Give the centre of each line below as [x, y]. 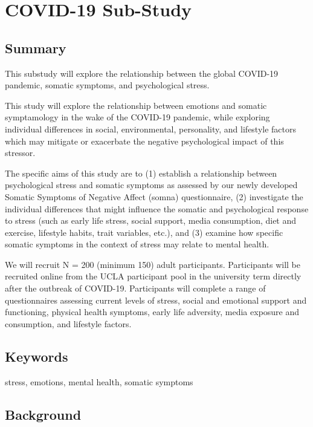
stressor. [20, 153]
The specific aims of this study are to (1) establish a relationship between [141, 173]
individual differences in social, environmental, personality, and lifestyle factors [151, 129]
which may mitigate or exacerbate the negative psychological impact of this [144, 141]
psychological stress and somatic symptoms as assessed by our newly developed [151, 185]
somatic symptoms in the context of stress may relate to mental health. [137, 244]
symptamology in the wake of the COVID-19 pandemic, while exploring [137, 117]
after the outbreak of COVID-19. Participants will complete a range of [135, 288]
